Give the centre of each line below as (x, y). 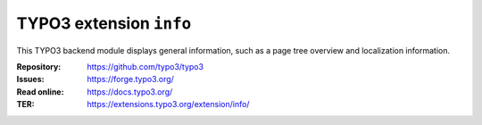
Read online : (40, 92)
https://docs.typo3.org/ (130, 92)
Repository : (39, 66)
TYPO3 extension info (104, 23)
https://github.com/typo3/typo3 (145, 66)
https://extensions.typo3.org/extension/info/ (168, 104)
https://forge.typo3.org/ (130, 79)
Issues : (30, 79)
